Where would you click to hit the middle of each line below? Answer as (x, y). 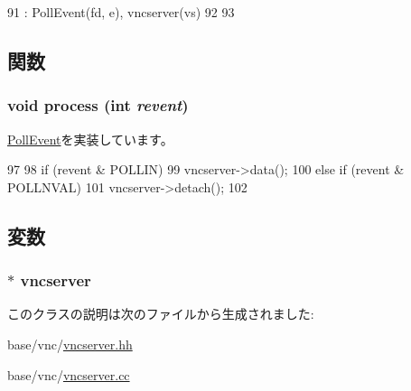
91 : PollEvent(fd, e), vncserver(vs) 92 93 (121, 12)
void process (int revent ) (98, 105)
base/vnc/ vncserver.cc (69, 374)
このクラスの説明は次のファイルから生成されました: (161, 314)
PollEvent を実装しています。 (90, 139)
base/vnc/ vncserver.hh (70, 344)
